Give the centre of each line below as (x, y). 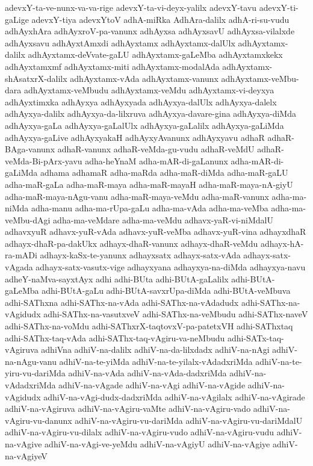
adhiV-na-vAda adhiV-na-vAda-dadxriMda (147, 373)
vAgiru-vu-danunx (39, 420)
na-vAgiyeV (26, 455)
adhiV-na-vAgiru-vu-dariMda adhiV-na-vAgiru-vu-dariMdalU (189, 420)
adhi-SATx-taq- (256, 337)
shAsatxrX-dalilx (36, 78)
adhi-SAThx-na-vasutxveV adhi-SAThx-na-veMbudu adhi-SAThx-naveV (176, 314)
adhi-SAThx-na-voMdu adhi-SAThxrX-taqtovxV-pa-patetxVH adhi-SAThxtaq (149, 326)
